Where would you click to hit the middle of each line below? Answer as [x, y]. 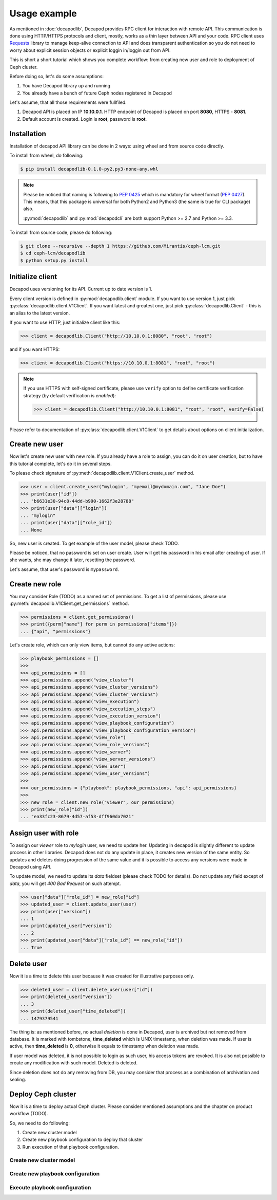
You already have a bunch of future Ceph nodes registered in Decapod [97, 93]
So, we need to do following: [40, 1123]
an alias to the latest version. [40, 313]
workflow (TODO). [29, 1114]
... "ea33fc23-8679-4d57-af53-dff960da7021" [77, 817]
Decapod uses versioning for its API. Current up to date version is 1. [81, 289]
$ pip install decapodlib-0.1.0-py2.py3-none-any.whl [89, 169]
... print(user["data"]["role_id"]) [66, 523]
